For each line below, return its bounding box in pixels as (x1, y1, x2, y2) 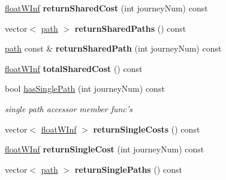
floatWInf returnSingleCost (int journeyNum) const (5, 143, 204, 155)
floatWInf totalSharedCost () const (5, 62, 143, 74)
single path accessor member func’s (5, 102, 132, 115)
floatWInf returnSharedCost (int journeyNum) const (5, 2, 208, 14)
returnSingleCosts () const (93, 122, 200, 135)
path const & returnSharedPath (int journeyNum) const (5, 42, 222, 55)
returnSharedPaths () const (74, 22, 186, 34)
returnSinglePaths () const (74, 163, 182, 175)
